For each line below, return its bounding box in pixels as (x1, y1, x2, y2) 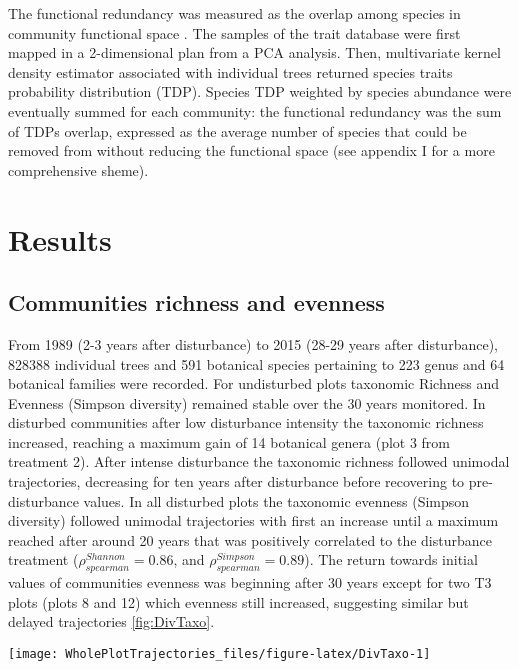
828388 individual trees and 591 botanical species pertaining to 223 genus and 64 (8, 353, 505, 374)
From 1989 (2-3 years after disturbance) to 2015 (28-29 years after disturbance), (8, 333, 498, 354)
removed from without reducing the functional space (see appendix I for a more (8, 140, 495, 161)
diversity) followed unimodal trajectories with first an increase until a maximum (8, 510, 499, 531)
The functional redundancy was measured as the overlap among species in (8, 3, 461, 23)
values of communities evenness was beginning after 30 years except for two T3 (8, 572, 492, 593)
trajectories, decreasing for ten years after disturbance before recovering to (8, 471, 465, 492)
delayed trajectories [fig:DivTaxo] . (8, 611, 215, 632)
